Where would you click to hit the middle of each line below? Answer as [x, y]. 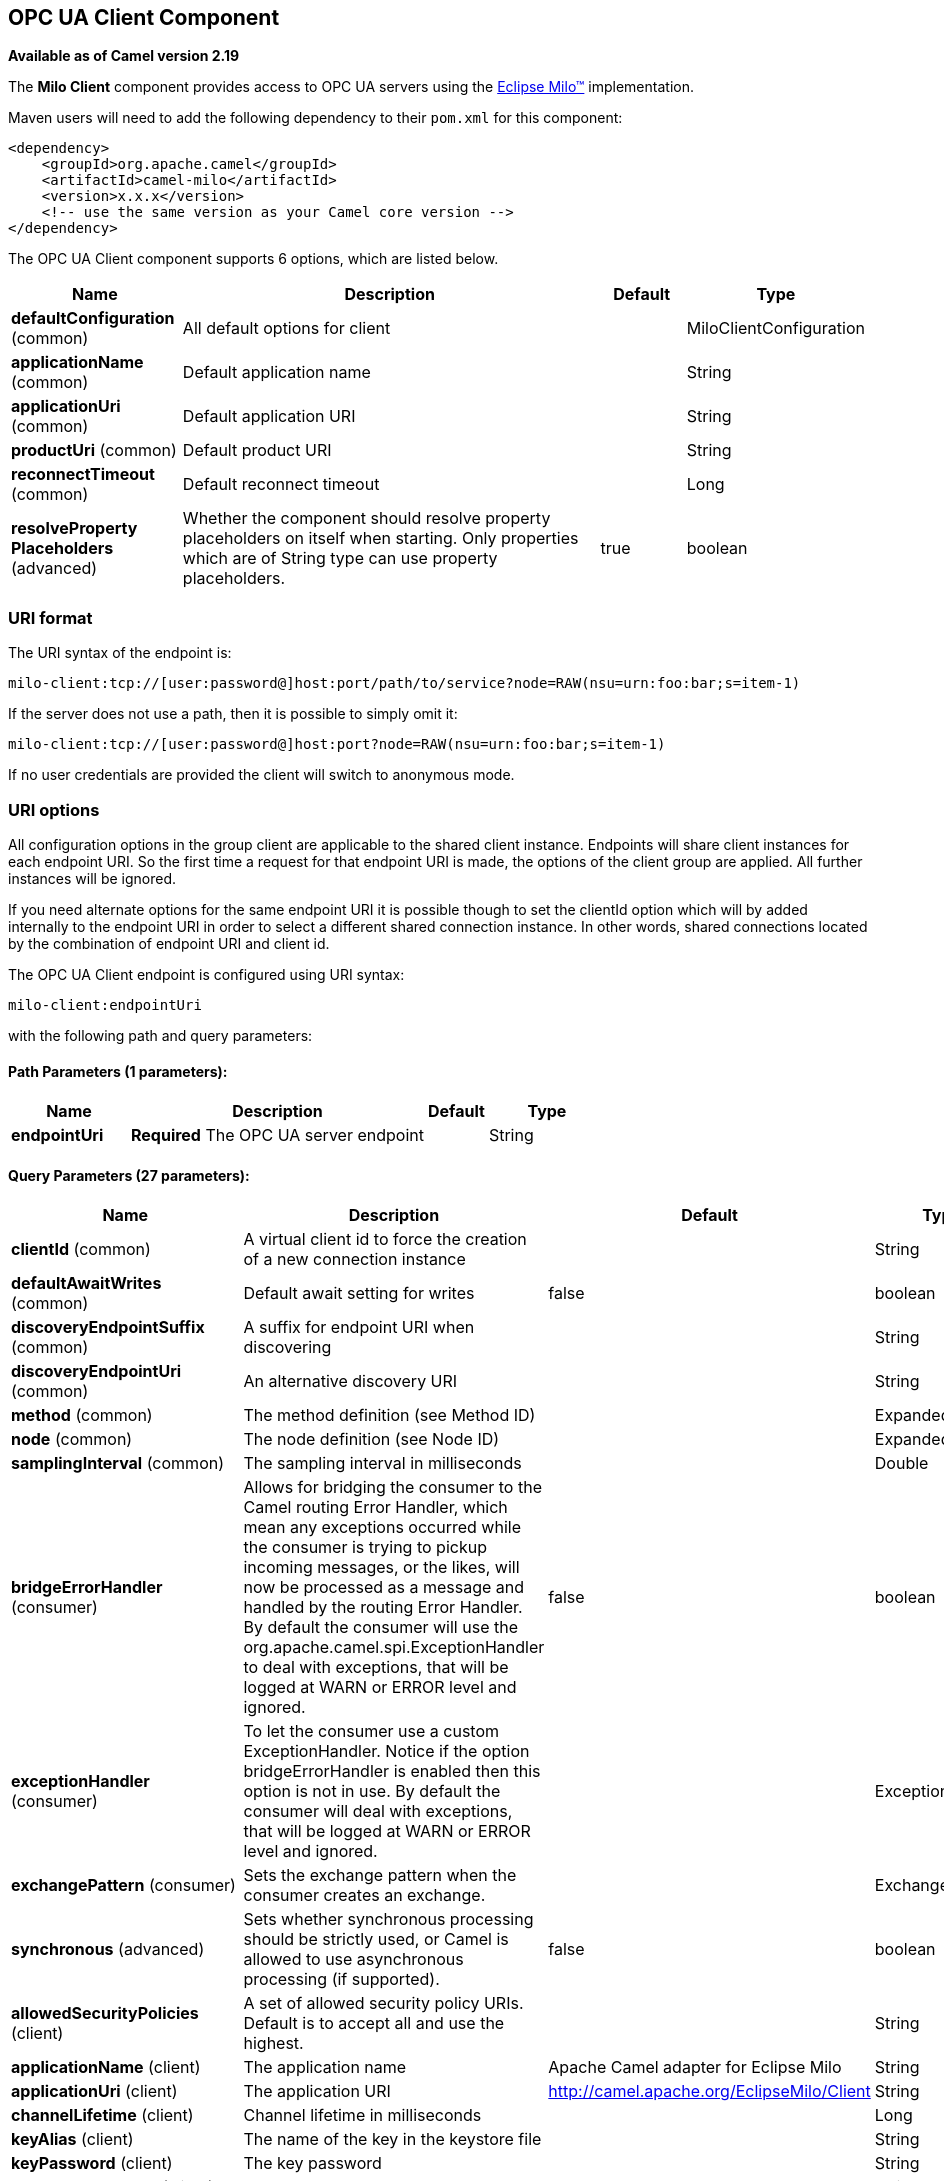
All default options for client [286, 328]
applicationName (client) [106, 2067]
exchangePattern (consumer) [123, 1885]
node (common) [72, 1439]
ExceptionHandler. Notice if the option [386, 1751]
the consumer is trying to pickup [365, 1547]
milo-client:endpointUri [105, 1004]
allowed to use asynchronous [353, 1959]
